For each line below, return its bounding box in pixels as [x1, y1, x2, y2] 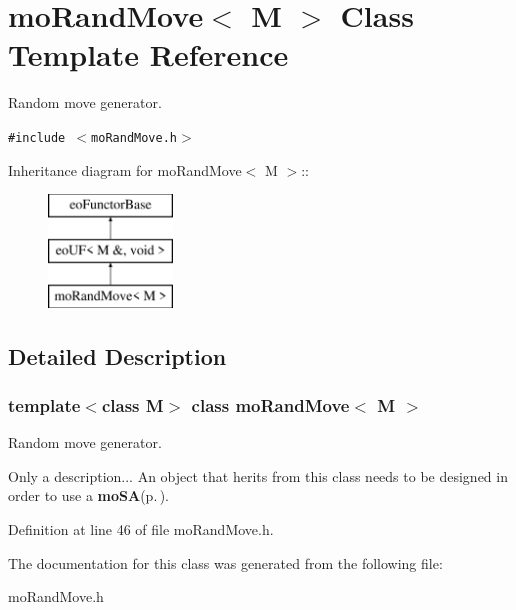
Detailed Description [8, 340, 227, 371]
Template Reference [8, 34, 289, 75]
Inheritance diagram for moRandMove [8, 159, 242, 180]
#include [8, 130, 66, 145]
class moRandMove [191, 392, 350, 417]
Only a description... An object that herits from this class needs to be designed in [8, 465, 508, 486]
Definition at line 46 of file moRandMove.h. [8, 518, 274, 539]
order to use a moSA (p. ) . [8, 485, 169, 506]
